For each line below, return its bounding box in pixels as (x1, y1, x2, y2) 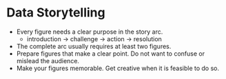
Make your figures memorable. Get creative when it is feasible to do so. (16, 64, 220, 72)
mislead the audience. (16, 56, 80, 65)
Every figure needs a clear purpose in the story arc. (16, 27, 163, 36)
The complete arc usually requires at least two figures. (16, 42, 172, 50)
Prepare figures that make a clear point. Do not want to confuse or (16, 49, 205, 58)
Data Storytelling (6, 5, 105, 21)
